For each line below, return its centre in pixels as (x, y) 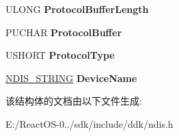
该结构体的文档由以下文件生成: (74, 101)
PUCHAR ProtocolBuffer (64, 32)
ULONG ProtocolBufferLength (77, 9)
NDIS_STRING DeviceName (71, 78)
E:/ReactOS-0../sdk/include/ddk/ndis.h (89, 123)
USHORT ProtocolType (60, 55)
